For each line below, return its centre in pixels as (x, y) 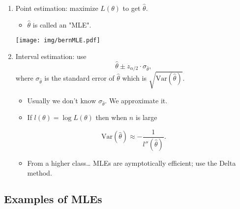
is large (146, 117)
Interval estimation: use (51, 56)
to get (132, 8)
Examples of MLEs (53, 199)
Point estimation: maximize (57, 8)
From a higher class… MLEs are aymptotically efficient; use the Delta (132, 163)
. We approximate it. (136, 100)
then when (111, 117)
